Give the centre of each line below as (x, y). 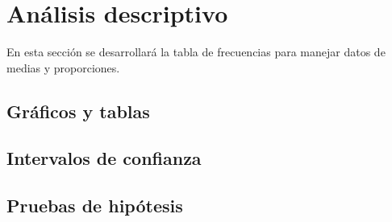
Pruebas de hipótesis (95, 206)
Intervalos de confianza (104, 158)
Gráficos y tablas (78, 111)
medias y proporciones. (63, 67)
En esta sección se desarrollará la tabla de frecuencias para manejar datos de (196, 52)
